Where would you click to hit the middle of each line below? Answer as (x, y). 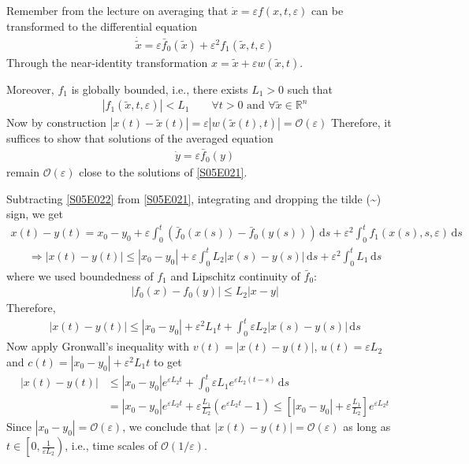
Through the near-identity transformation (107, 62)
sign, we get (35, 214)
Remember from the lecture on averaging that (117, 10)
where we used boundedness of (80, 275)
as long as (367, 427)
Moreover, (30, 89)
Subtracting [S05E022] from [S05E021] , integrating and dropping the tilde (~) (194, 198)
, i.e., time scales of (111, 445)
